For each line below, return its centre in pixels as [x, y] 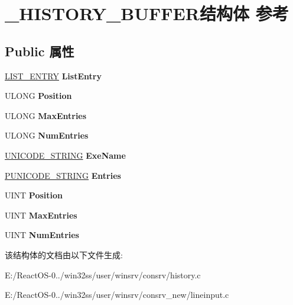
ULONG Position [38, 96]
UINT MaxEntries [41, 215]
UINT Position [34, 195]
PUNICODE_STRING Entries [63, 175]
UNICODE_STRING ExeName [65, 155]
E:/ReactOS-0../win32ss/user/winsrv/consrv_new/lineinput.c [117, 295]
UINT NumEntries [42, 235]
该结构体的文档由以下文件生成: [64, 254]
